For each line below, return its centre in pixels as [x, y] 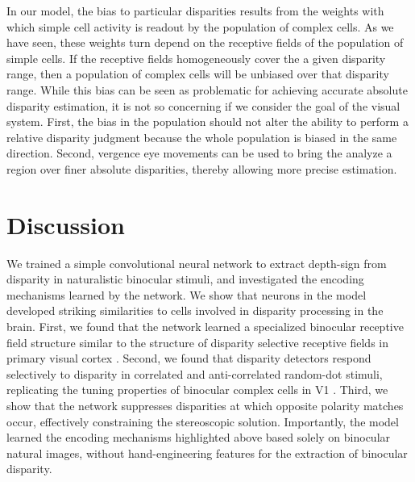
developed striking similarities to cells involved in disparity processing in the [195, 310]
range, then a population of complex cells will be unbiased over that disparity [198, 74]
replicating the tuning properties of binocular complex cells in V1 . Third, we [197, 390]
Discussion [66, 224]
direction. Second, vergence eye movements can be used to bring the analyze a [199, 153]
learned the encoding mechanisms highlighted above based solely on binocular [199, 437]
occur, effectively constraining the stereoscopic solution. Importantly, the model [203, 421]
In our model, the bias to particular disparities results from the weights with [195, 10]
